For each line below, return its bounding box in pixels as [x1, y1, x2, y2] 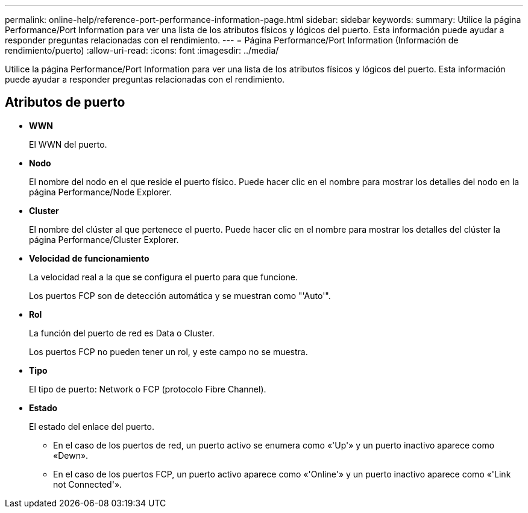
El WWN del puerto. [29, 139, 107, 149]
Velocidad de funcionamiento [29, 253, 149, 263]
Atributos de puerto [5, 95, 125, 110]
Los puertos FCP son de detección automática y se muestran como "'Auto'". [29, 290, 331, 301]
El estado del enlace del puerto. [29, 421, 154, 432]
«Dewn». [53, 450, 89, 461]
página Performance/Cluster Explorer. [29, 234, 179, 245]
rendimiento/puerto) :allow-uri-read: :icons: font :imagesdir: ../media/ [5, 45, 279, 55]
